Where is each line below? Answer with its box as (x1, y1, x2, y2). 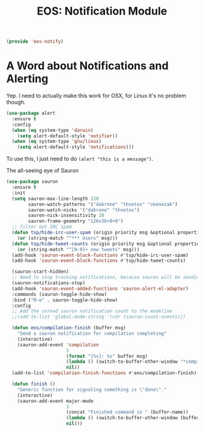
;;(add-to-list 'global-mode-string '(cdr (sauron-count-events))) (12, 314, 186, 320)
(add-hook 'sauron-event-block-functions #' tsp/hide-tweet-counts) (12, 258, 186, 264)
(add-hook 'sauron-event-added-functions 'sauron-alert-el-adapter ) (12, 286, 189, 292)
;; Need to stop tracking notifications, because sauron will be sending (12, 275, 202, 281)
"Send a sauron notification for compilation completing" (17, 331, 167, 337)
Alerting (6, 72, 49, 86)
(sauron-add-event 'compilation (17, 341, 99, 348)
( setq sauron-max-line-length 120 (12, 196, 99, 202)
